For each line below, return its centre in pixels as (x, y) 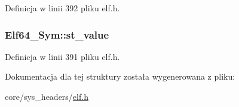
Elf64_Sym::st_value (57, 34)
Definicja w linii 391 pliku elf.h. (62, 56)
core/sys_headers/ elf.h (47, 96)
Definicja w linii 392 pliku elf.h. (62, 8)
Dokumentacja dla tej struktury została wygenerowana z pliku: (120, 76)
